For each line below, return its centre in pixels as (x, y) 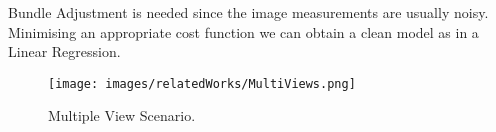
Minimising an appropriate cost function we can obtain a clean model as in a (243, 31)
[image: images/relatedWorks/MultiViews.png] (202, 83)
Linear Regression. (64, 51)
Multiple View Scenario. (122, 115)
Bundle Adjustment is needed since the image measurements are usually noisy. (248, 12)
